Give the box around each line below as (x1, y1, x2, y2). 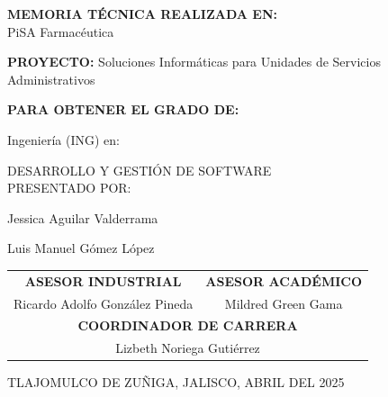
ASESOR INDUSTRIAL (24, 271, 182, 290)
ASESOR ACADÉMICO (205, 271, 363, 290)
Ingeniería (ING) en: (7, 130, 120, 149)
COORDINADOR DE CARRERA (77, 316, 298, 335)
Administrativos (7, 69, 95, 88)
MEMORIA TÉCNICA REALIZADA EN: (7, 5, 277, 23)
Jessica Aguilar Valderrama (7, 208, 158, 227)
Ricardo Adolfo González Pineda (14, 293, 194, 312)
